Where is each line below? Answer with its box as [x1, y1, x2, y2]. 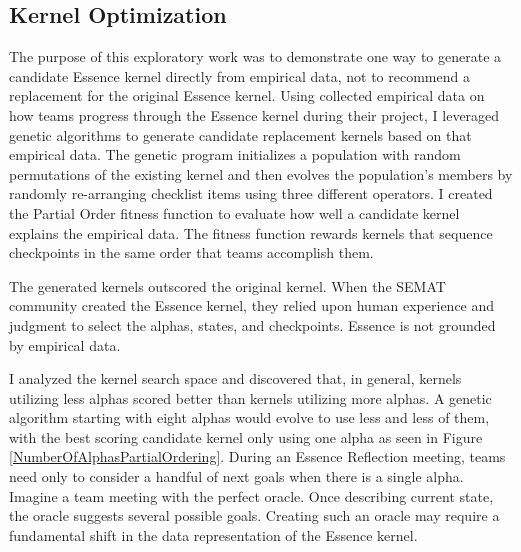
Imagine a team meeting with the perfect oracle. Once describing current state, [9, 485, 494, 506]
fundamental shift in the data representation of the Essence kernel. [9, 524, 418, 545]
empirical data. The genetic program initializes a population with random [9, 144, 461, 165]
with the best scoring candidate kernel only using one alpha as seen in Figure [9, 426, 483, 447]
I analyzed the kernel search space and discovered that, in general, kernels [9, 368, 462, 389]
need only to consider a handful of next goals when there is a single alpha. [9, 466, 464, 487]
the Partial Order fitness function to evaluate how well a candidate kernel [9, 202, 460, 223]
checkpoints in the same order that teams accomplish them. [9, 242, 374, 263]
